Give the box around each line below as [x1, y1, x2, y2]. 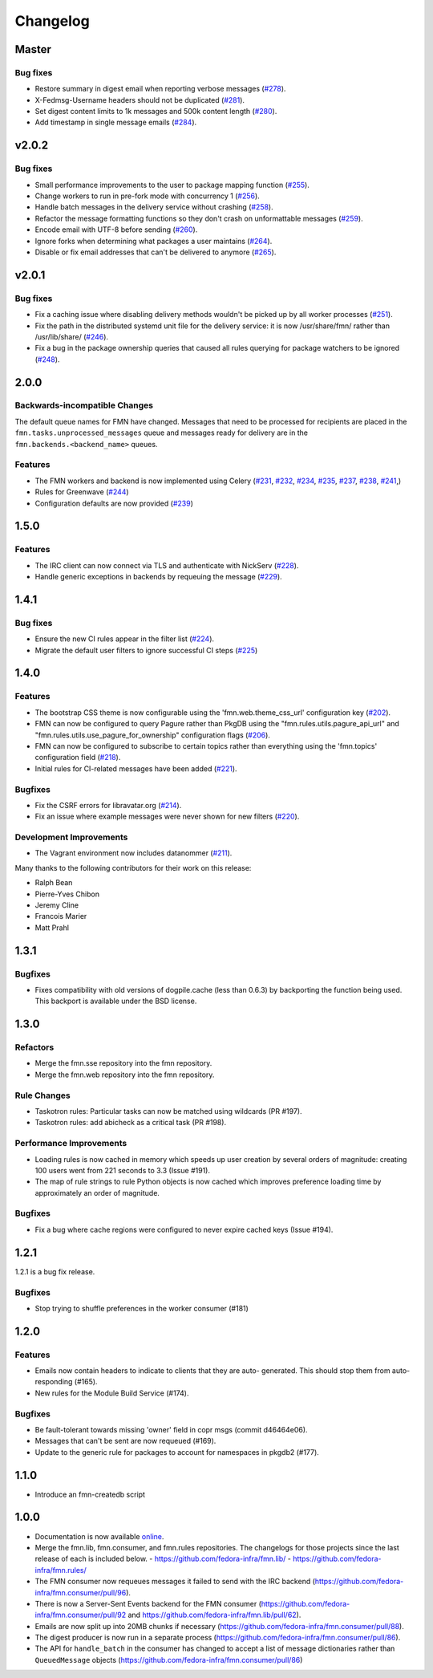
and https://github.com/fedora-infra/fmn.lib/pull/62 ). [127, 1610, 301, 1620]
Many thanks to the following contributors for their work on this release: [14, 863, 252, 872]
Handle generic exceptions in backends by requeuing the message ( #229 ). [34, 572, 282, 582]
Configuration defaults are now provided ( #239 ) [34, 498, 194, 508]
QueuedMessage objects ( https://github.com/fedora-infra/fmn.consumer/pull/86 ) [34, 1655, 303, 1664]
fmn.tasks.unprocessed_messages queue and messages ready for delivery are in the [14, 428, 309, 437]
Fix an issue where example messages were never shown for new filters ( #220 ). [34, 811, 300, 822]
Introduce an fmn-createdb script [34, 1489, 146, 1499]
